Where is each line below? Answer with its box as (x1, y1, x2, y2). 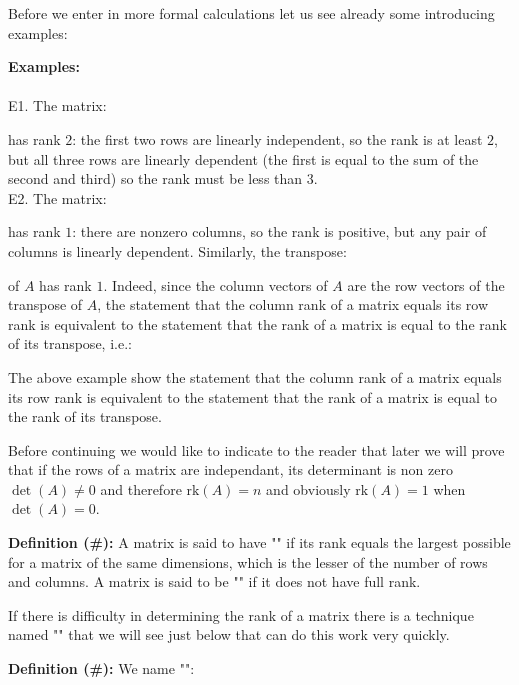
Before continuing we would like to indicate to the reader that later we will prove (8, 439, 505, 460)
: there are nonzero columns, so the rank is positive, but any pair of (72, 221, 487, 242)
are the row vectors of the (347, 274, 505, 295)
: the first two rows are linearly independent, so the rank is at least (72, 128, 483, 149)
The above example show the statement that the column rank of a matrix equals (8, 366, 502, 387)
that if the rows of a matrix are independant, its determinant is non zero (8, 459, 453, 480)
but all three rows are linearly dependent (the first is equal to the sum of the (8, 148, 479, 169)
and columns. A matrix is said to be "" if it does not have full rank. (8, 571, 421, 592)
